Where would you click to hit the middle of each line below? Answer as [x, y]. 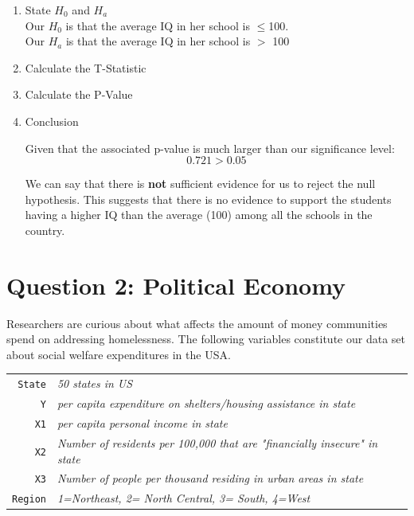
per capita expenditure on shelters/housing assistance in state [206, 403]
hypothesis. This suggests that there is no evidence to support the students [208, 199]
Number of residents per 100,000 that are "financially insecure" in [217, 442]
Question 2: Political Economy [176, 285]
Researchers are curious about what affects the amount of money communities [197, 323]
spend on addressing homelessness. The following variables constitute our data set [206, 339]
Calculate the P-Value [79, 94]
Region [29, 500]
